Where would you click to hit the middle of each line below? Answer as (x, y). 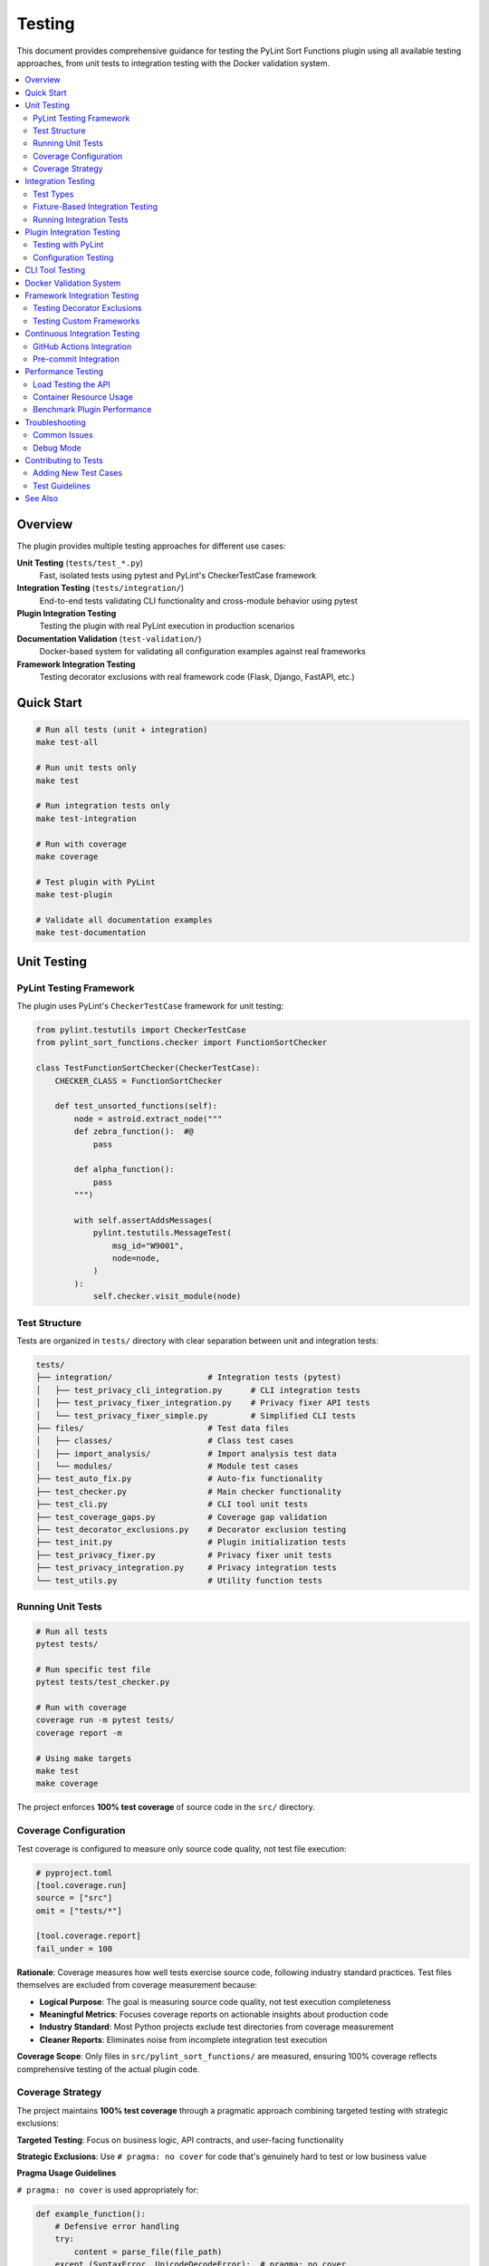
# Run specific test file (93, 1669)
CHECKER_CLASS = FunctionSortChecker (139, 1080)
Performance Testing (64, 372)
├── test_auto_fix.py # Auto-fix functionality (179, 1479)
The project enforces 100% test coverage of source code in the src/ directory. (166, 1807)
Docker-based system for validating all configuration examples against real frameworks (202, 652)
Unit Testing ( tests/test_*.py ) (80, 563)
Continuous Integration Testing (82, 334)
